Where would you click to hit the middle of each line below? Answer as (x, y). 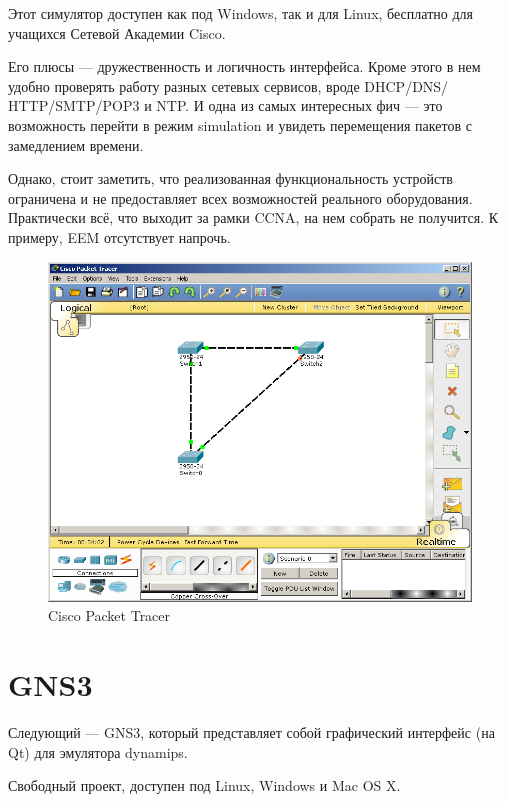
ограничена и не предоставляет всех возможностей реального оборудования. (240, 197)
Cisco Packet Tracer (109, 615)
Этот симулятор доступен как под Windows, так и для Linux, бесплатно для (240, 13)
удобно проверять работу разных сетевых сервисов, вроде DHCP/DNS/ (228, 85)
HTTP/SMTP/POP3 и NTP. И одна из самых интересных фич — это (225, 105)
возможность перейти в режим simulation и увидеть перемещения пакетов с (240, 124)
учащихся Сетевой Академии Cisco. (117, 32)
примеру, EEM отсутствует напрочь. (119, 236)
